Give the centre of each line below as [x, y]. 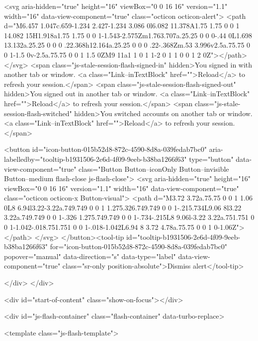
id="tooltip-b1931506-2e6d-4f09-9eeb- [183, 237]
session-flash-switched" [38, 113]
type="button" [211, 159]
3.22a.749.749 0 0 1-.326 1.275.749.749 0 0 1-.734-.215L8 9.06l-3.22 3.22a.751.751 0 [129, 217]
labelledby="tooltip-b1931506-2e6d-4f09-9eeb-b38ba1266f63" [95, 159]
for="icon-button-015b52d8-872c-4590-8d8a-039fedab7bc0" [139, 246]
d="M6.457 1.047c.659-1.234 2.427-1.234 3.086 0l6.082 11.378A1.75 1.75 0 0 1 [122, 26]
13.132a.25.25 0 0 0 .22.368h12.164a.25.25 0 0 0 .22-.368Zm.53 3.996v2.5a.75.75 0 [127, 45]
